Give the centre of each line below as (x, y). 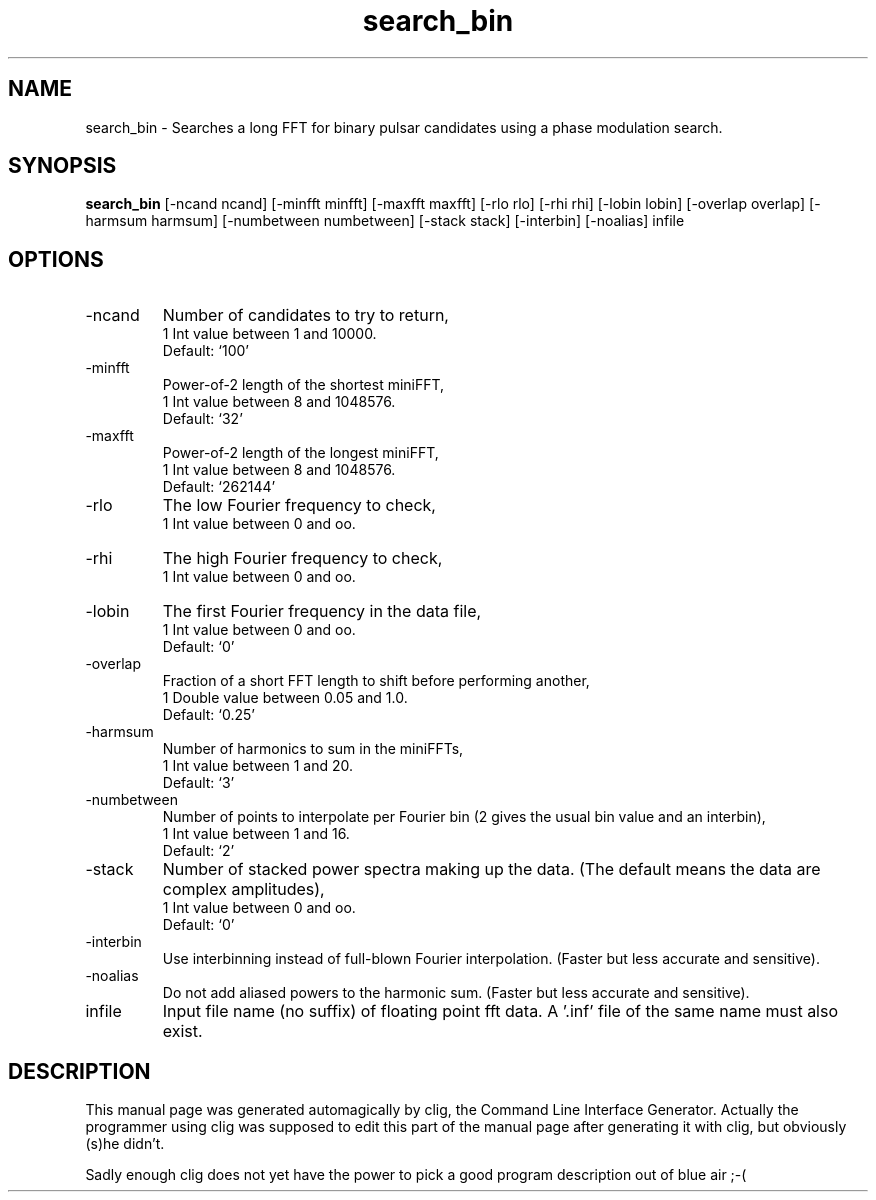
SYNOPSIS (62, 166)
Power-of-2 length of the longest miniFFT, (300, 453)
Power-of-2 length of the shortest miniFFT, (303, 385)
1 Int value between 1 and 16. (256, 834)
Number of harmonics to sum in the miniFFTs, (313, 749)
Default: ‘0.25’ (208, 715)
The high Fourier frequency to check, (302, 558)
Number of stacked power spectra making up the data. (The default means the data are (491, 869)
